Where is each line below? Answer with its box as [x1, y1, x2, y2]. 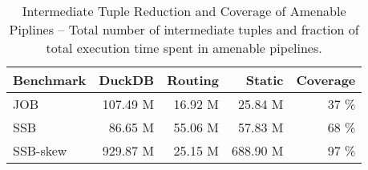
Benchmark [13, 71, 87, 89]
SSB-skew [13, 141, 67, 160]
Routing [167, 71, 220, 89]
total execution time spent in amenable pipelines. [46, 38, 322, 57]
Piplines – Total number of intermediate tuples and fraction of [9, 20, 359, 38]
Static [245, 71, 284, 89]
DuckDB [99, 71, 155, 89]
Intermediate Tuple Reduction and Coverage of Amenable [22, 2, 346, 20]
